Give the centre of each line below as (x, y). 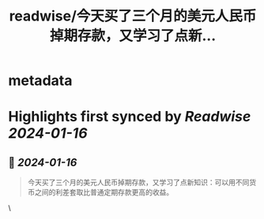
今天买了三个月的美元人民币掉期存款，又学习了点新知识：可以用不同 (138, 183)
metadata (40, 81)
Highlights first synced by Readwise (130, 117)
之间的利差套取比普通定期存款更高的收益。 (104, 192)
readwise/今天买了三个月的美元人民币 (133, 16)
